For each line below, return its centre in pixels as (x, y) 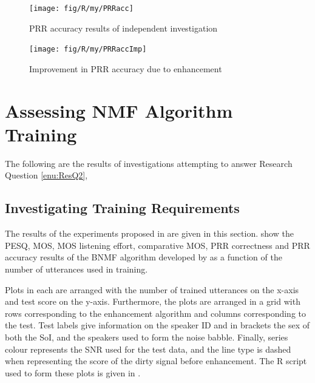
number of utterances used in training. (76, 269)
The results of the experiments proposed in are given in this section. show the (149, 233)
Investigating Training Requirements (122, 208)
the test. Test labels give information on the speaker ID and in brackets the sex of (157, 325)
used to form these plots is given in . (73, 372)
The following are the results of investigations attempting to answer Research (149, 163)
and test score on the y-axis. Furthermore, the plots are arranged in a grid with (153, 301)
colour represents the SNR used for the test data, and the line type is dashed (148, 349)
